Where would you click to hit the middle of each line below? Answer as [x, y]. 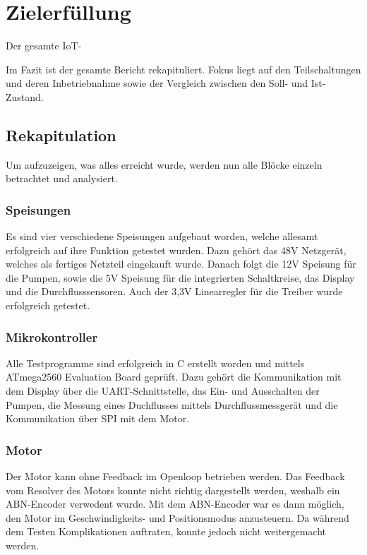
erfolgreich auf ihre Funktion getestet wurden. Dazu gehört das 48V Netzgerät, [176, 250]
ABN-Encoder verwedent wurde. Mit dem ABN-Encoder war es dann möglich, [175, 504]
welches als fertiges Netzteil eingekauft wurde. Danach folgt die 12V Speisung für [181, 264]
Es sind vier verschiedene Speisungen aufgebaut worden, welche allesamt [162, 236]
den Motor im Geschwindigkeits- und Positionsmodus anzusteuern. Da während [178, 517]
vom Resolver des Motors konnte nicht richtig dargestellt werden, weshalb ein [173, 490]
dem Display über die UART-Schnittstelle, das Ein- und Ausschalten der [163, 391]
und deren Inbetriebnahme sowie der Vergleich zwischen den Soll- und [157, 83]
